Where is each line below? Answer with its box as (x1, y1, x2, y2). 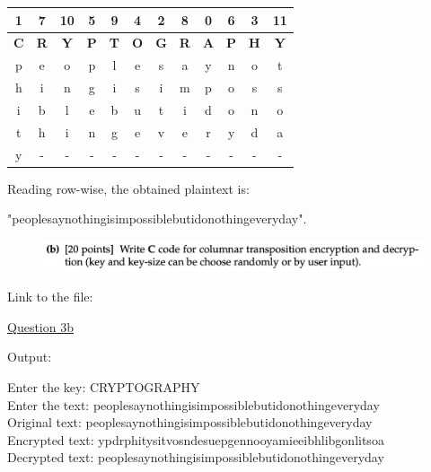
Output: (7, 347, 52, 366)
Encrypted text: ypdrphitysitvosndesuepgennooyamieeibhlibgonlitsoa (7, 430, 384, 449)
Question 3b (7, 317, 74, 336)
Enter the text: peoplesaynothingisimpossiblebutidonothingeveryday (7, 395, 380, 414)
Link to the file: (7, 287, 93, 306)
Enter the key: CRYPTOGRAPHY (7, 378, 200, 396)
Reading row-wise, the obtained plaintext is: (7, 179, 250, 197)
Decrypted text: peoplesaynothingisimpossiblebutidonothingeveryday (7, 448, 384, 467)
